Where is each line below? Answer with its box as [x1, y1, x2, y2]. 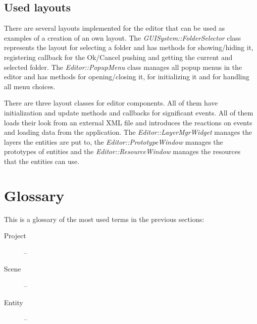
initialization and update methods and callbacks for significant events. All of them [4, 107, 254, 117]
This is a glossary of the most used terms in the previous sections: [4, 214, 205, 224]
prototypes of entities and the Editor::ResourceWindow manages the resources [4, 146, 241, 157]
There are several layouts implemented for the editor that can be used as [4, 23, 225, 33]
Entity [4, 297, 23, 307]
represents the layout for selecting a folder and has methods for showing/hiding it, [4, 42, 254, 53]
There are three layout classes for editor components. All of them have [4, 98, 218, 108]
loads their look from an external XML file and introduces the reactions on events [4, 117, 253, 127]
